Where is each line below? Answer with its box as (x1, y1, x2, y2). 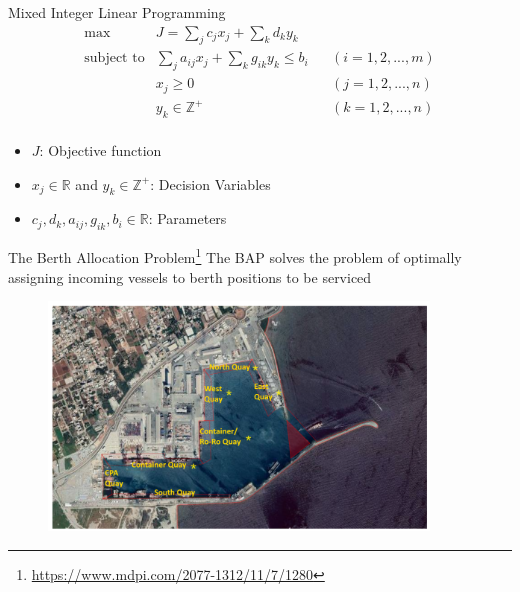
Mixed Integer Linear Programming (8, 2, 226, 22)
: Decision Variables (150, 173, 271, 194)
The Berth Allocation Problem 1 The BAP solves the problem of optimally (8, 244, 462, 267)
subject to (84, 51, 145, 66)
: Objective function (39, 140, 162, 161)
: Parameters (148, 208, 227, 229)
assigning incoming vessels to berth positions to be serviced (8, 266, 372, 287)
